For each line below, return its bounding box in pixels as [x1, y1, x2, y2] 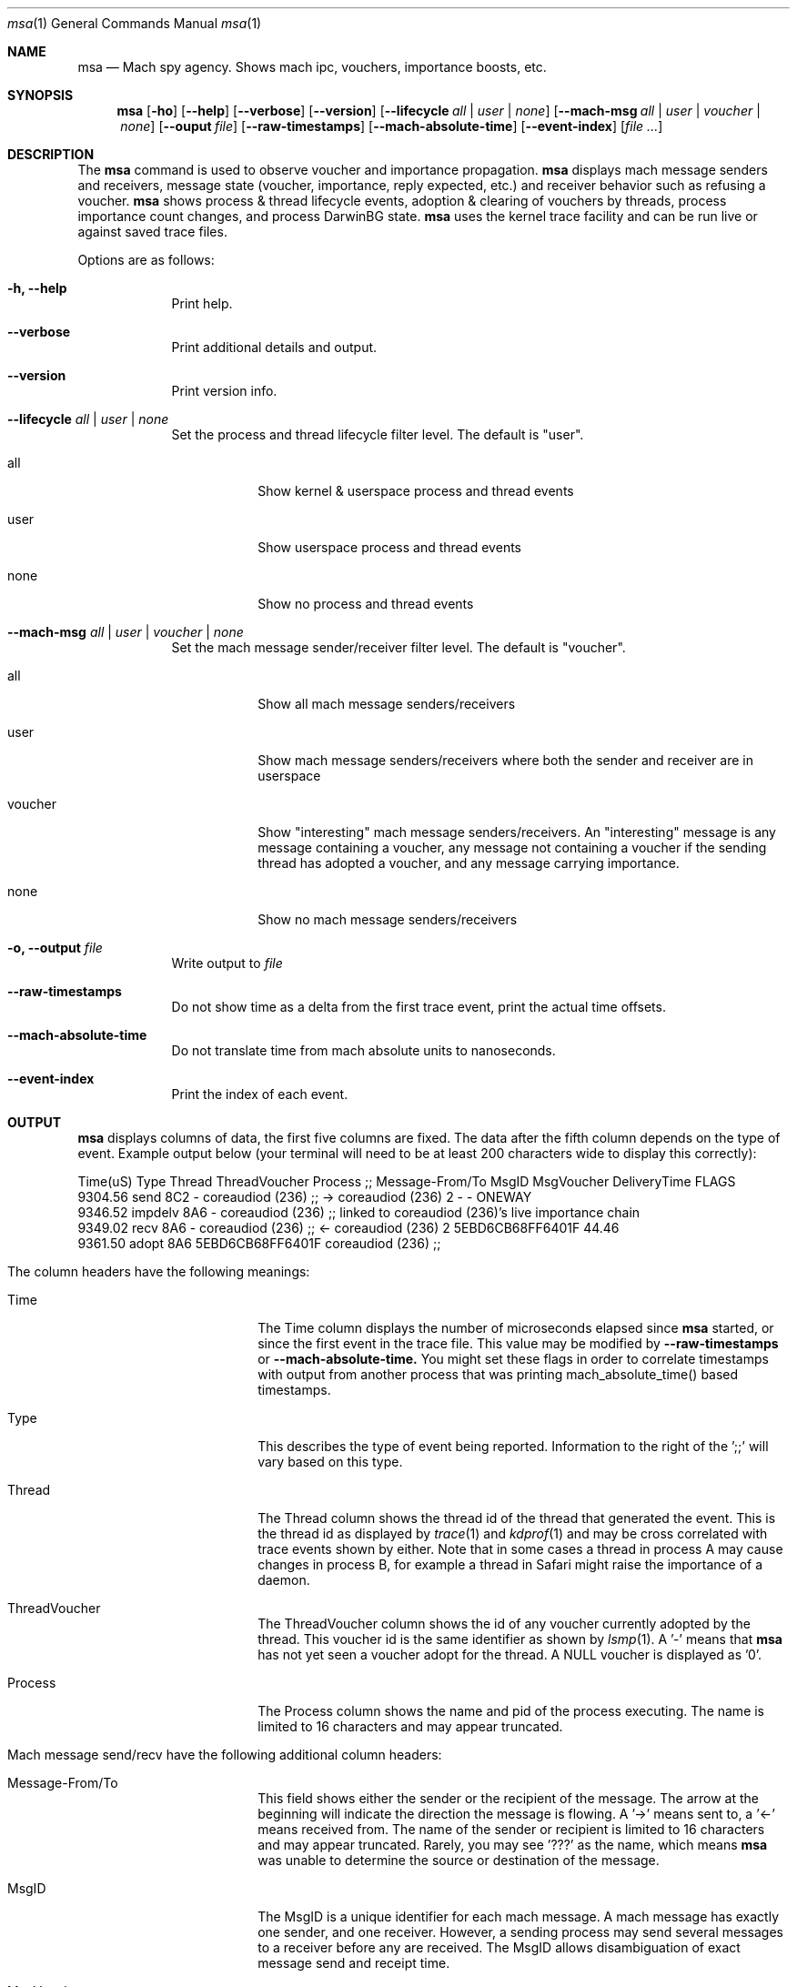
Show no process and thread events [257, 596, 474, 611]
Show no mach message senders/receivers [257, 912, 518, 927]
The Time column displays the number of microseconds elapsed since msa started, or [257, 1320, 774, 1336]
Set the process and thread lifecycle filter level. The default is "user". [171, 427, 584, 442]
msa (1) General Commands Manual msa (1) [7, 15, 262, 31]
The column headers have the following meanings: [7, 1264, 310, 1279]
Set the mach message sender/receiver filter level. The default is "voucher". [171, 640, 626, 655]
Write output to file [171, 955, 283, 971]
